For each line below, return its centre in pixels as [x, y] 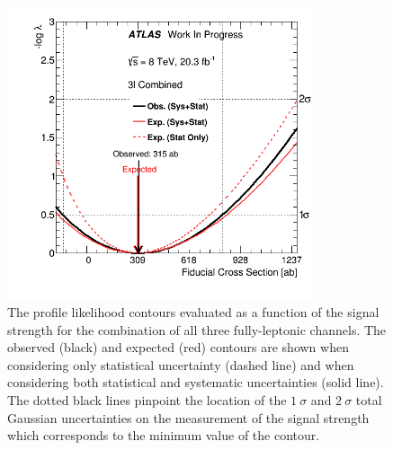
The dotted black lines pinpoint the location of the [147, 400]
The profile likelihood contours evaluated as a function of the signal [193, 312]
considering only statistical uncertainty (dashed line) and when [181, 364]
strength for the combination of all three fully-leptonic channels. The [197, 329]
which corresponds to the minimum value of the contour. [164, 435]
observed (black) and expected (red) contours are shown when [178, 347]
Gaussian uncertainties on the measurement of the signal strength [188, 417]
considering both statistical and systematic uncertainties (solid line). [196, 382]
